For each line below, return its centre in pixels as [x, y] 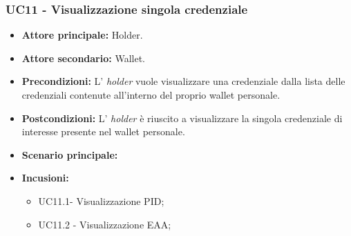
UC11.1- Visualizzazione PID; [101, 200]
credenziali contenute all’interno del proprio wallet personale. [151, 95]
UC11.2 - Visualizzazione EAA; [105, 224]
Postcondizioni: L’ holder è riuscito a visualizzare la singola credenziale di [182, 118]
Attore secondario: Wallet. [83, 58]
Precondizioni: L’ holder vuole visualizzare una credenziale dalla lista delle [183, 81]
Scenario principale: [70, 154]
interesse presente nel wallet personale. [103, 131]
